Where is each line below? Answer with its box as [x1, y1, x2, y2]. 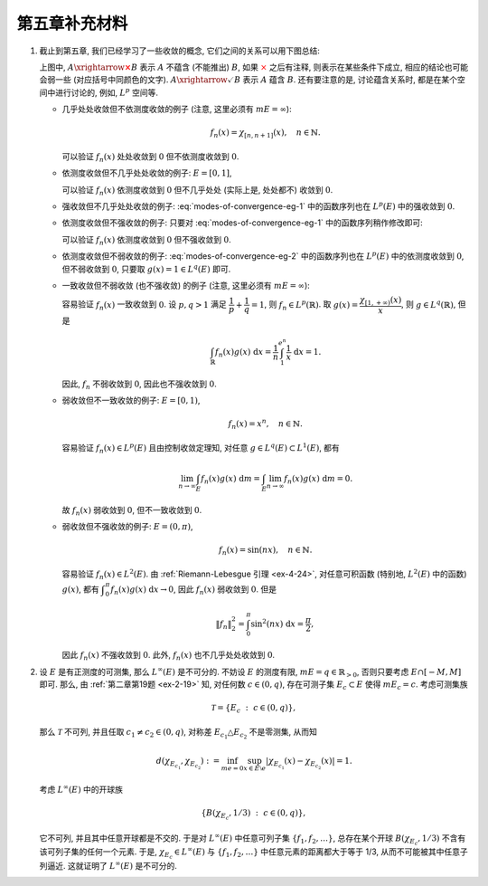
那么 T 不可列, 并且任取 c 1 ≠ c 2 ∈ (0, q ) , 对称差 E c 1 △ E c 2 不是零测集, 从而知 [39, 726, 318, 740]
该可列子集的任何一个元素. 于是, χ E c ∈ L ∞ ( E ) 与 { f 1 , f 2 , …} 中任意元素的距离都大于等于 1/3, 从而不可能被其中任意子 [39, 845, 469, 861]
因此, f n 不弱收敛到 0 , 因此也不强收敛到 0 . [61, 378, 217, 391]
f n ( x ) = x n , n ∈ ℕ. [228, 417, 303, 432]
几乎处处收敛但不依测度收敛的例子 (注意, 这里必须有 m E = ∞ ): [61, 104, 293, 115]
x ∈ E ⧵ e [243, 764, 267, 773]
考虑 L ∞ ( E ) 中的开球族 [39, 783, 124, 795]
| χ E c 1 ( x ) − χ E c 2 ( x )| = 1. [265, 756, 352, 771]
